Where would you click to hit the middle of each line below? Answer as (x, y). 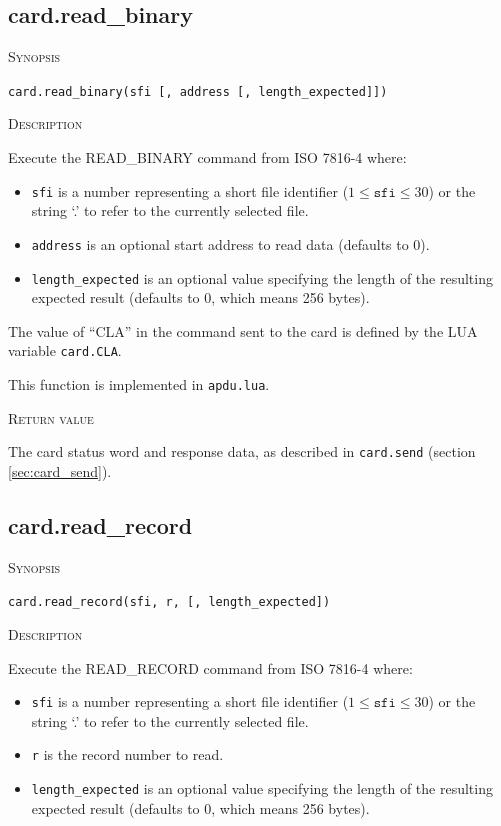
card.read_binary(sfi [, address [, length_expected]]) (198, 91)
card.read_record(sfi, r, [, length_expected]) (169, 602)
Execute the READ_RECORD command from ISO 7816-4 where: (210, 667)
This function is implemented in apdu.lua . (139, 384)
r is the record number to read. (127, 754)
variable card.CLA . (65, 350)
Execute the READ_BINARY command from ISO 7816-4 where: (207, 157)
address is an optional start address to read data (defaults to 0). (230, 243)
